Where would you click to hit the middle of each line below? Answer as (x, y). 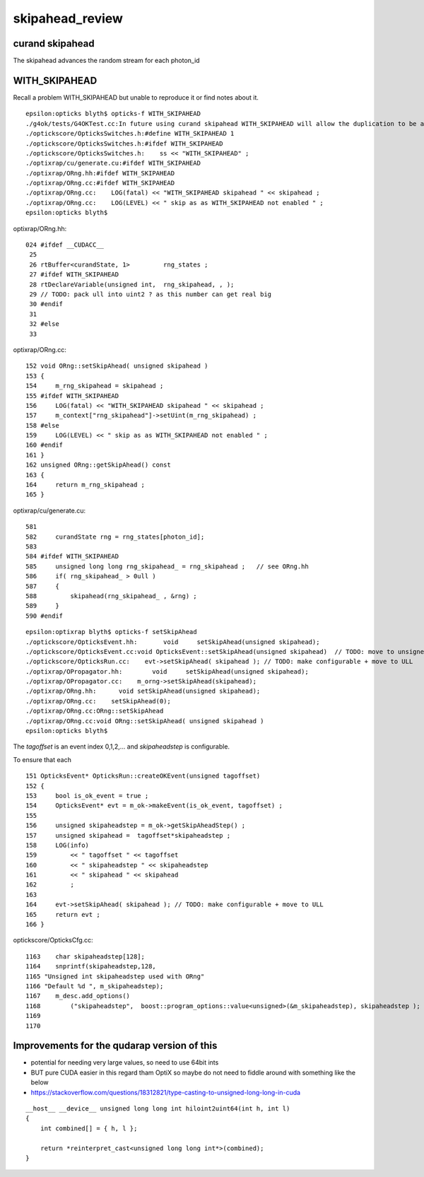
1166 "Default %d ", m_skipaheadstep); (95, 986)
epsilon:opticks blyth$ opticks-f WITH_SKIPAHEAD (113, 114)
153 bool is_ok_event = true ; (87, 796)
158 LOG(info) (58, 845)
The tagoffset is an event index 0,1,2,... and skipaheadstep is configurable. (121, 746)
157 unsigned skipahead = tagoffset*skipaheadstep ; (128, 835)
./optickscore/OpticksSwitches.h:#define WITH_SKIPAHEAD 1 (130, 134)
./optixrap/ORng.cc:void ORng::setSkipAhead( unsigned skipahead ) (145, 721)
